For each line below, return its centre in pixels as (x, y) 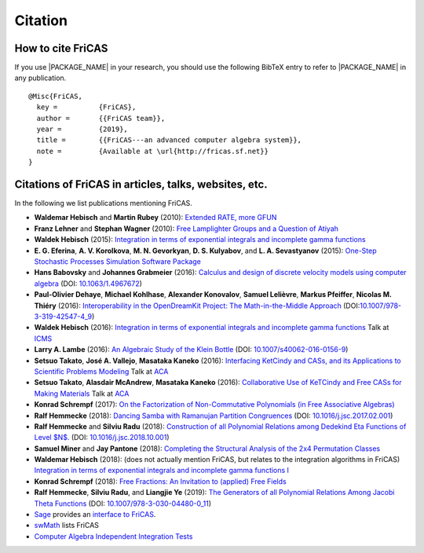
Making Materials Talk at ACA (82, 394)
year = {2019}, (82, 129)
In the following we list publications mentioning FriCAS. (103, 203)
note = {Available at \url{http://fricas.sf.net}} (152, 151)
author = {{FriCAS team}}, (101, 118)
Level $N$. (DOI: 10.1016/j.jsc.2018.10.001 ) (102, 438)
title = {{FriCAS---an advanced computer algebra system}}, (169, 140)
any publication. (40, 78)
